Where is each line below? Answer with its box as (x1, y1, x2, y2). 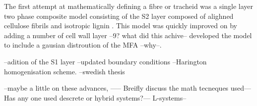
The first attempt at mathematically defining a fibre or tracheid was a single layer (4, 1, 254, 11)
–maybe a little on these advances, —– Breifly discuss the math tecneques (4, 83, 229, 93)
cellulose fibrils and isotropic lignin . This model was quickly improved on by (4, 20, 237, 31)
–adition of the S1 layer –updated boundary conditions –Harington (4, 56, 207, 66)
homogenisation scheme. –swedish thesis (4, 66, 125, 76)
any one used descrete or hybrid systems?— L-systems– (17, 92, 187, 103)
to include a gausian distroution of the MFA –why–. (4, 40, 162, 50)
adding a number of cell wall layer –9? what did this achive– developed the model (4, 30, 252, 40)
